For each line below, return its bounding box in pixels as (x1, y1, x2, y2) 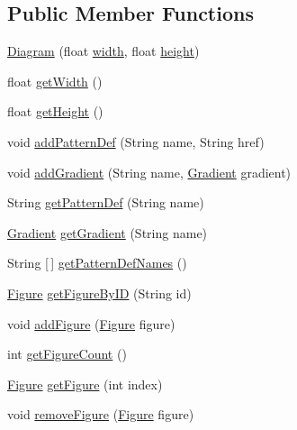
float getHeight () (7, 102, 103, 121)
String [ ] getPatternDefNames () (7, 253, 187, 272)
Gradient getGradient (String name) (7, 223, 208, 242)
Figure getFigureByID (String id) (7, 283, 192, 302)
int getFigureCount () (7, 344, 127, 363)
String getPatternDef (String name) (7, 193, 204, 212)
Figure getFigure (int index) (7, 374, 163, 393)
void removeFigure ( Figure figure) (7, 405, 194, 424)
